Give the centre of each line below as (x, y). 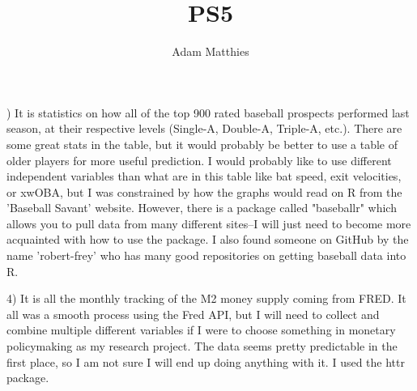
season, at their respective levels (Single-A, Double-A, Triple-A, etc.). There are (204, 128)
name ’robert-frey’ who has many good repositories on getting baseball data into (206, 255)
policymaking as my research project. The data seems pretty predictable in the (202, 346)
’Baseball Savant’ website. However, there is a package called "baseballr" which (202, 208)
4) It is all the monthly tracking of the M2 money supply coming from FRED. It (206, 298)
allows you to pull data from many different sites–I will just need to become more (209, 223)
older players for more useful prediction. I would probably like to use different (199, 160)
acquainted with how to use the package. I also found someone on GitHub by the (208, 239)
